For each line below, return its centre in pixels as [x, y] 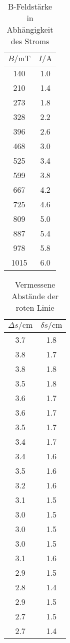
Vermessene [35, 284]
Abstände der [35, 296]
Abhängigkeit [30, 29]
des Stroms [30, 41]
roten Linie [35, 307]
